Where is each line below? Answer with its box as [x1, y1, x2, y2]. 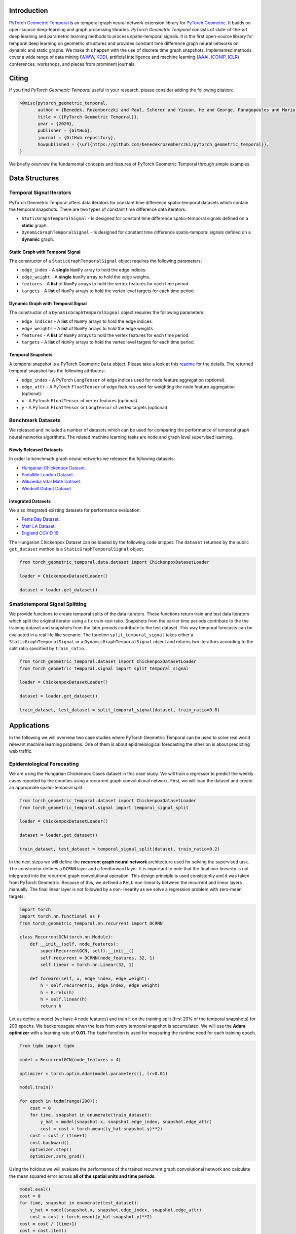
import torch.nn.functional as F [19, 914, 101, 919]
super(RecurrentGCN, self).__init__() [40, 948, 134, 954]
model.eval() [19, 1186, 51, 1192]
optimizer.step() [30, 1147, 72, 1152]
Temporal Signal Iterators [9, 189, 72, 196]
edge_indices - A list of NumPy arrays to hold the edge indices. [21, 318, 153, 324]
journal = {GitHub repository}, [37, 135, 116, 140]
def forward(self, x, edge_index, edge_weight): [30, 975, 150, 981]
